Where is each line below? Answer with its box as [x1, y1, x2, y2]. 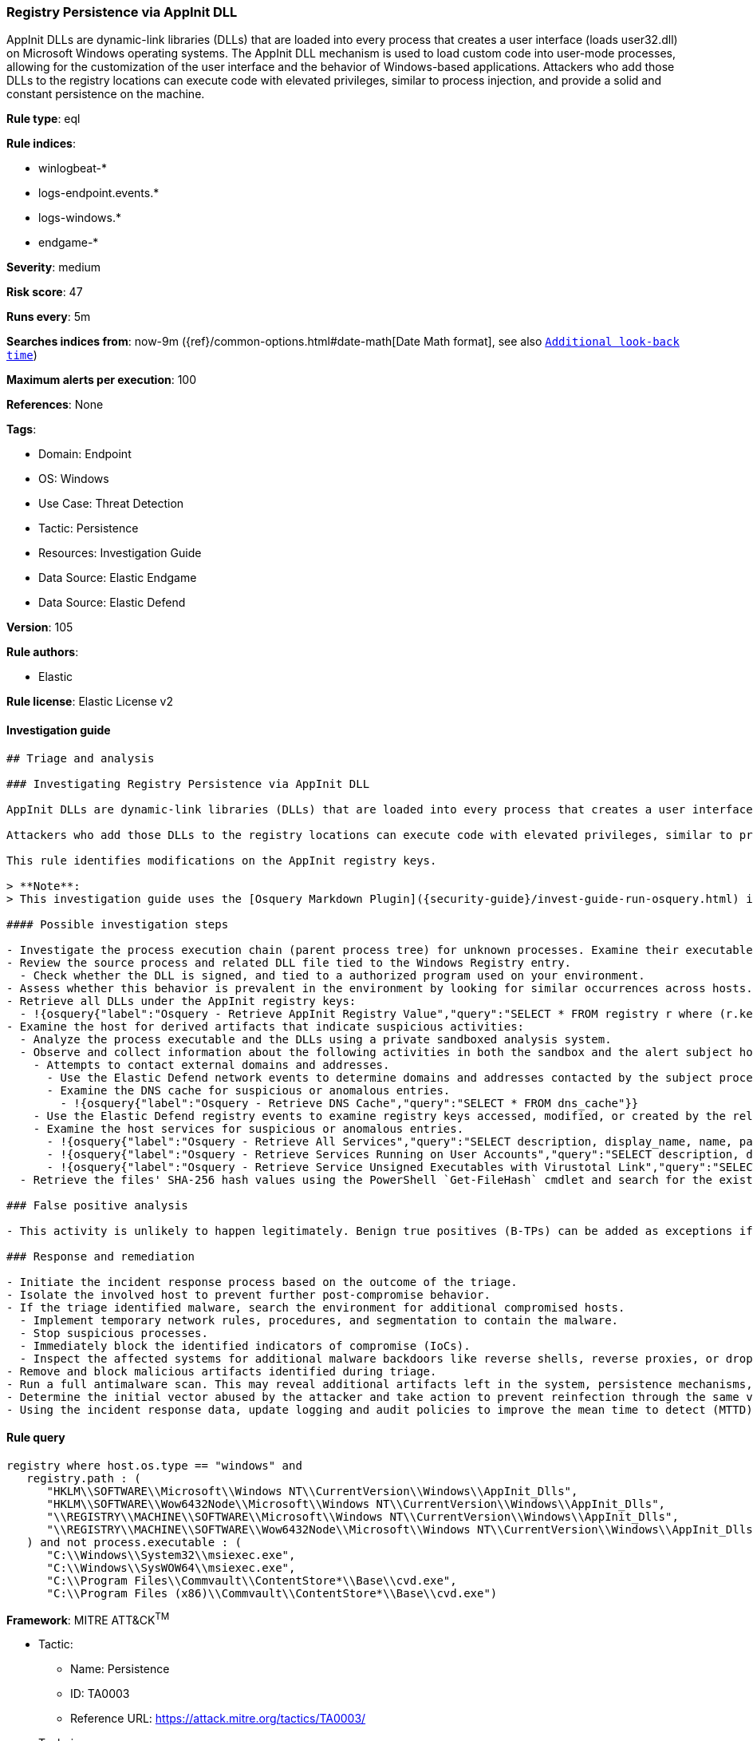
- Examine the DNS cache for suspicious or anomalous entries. [46, 1083, 451, 1097]
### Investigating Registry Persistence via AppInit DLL [6, 777, 370, 790]
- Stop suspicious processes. [19, 1326, 208, 1339]
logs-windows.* [38, 211, 121, 225]
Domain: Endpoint [38, 447, 132, 461]
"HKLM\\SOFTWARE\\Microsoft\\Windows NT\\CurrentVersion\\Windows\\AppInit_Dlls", [46, 1484, 578, 1498]
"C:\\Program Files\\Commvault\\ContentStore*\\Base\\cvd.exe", [46, 1573, 457, 1587]
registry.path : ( [26, 1471, 141, 1485]
